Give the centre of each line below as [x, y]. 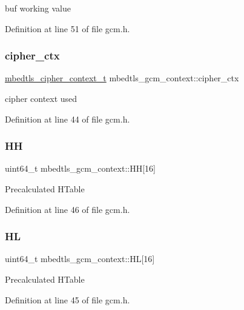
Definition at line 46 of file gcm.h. [68, 209]
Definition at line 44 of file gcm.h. [68, 119]
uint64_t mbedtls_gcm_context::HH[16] [80, 168]
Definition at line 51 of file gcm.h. [68, 28]
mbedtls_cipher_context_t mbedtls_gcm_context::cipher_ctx [122, 78]
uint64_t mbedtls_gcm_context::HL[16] [80, 259]
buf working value [38, 8]
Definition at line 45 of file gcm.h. [68, 299]
